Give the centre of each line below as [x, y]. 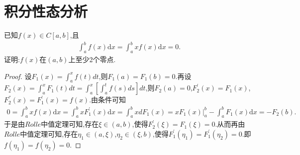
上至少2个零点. [92, 59]
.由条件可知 [108, 100]
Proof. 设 [18, 76]
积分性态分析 [46, 11]
